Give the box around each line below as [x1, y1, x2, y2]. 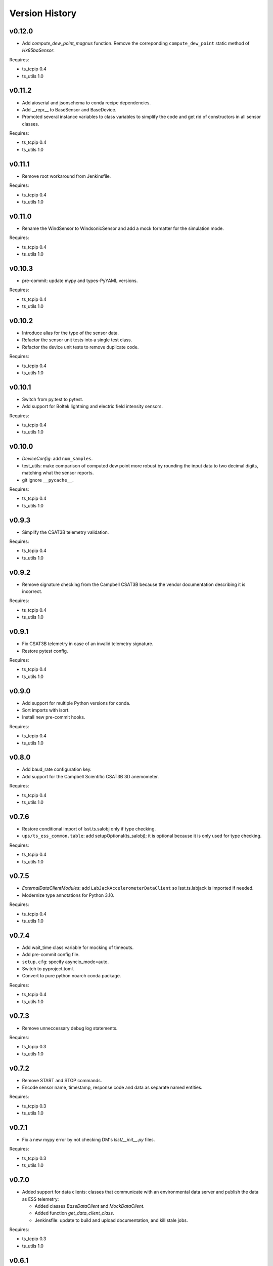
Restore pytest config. [22, 648, 68, 654]
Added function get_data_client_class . [34, 1210, 114, 1216]
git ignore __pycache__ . [22, 477, 74, 483]
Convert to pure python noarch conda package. [22, 973, 121, 979]
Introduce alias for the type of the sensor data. [22, 330, 119, 336]
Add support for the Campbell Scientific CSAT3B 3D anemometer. [22, 773, 159, 779]
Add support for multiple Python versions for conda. [22, 700, 131, 706]
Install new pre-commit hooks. [22, 714, 85, 720]
